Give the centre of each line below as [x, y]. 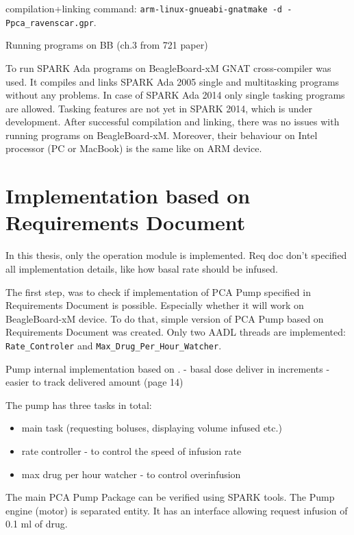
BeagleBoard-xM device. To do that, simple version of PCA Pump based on [165, 318]
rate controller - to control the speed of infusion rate [131, 450]
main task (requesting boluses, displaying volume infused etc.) [152, 428]
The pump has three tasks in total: [79, 405]
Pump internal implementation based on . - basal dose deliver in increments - [168, 368]
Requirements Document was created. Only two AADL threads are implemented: [176, 332]
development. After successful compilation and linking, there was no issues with [173, 122]
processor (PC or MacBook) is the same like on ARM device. [134, 148]
